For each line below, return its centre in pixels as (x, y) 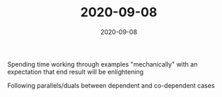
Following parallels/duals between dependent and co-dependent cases (111, 85)
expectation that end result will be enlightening (75, 72)
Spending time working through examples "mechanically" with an (103, 64)
